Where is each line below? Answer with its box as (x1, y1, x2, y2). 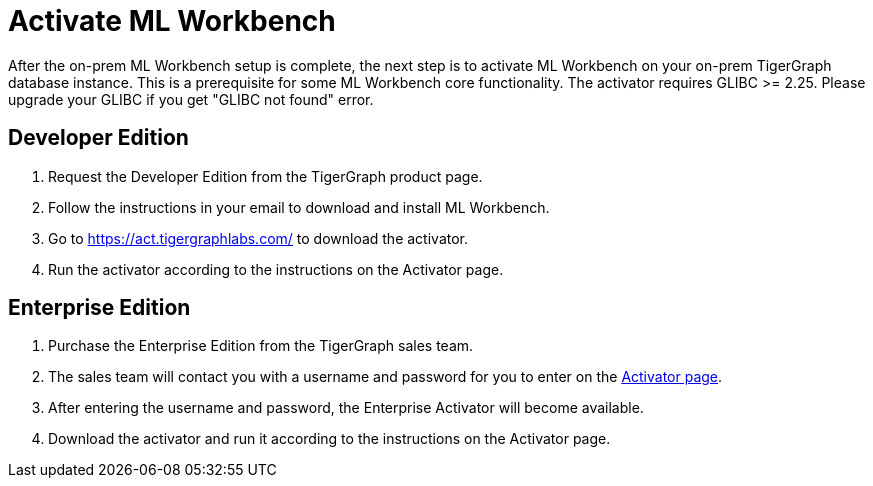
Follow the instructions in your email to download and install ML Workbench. (48, 198, 550, 216)
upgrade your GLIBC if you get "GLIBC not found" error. (8, 90, 374, 108)
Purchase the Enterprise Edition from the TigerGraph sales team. (48, 337, 474, 355)
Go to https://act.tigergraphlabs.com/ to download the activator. (48, 229, 469, 247)
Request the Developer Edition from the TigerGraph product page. (48, 167, 483, 185)
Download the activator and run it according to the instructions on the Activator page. (48, 430, 611, 448)
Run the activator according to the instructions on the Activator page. (48, 260, 504, 278)
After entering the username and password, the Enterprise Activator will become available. (48, 399, 644, 417)
